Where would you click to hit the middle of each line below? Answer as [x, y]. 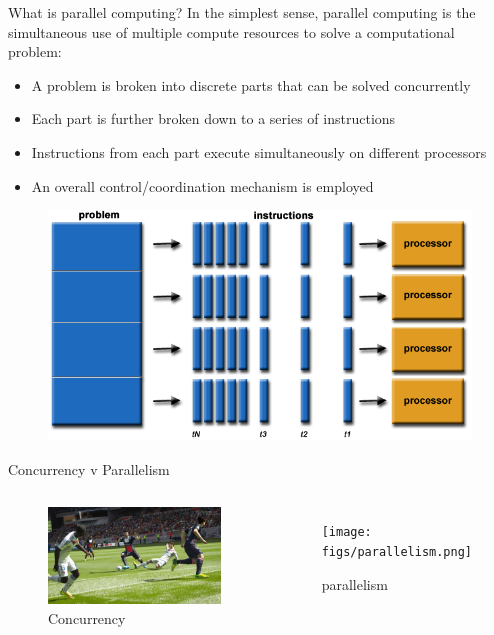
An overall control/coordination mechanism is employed [202, 185]
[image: [346, 532]
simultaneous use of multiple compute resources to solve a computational [231, 31]
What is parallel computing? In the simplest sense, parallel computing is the [242, 12]
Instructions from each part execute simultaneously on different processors [259, 151]
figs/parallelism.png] [397, 551]
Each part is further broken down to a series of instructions [213, 118]
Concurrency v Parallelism [89, 468]
